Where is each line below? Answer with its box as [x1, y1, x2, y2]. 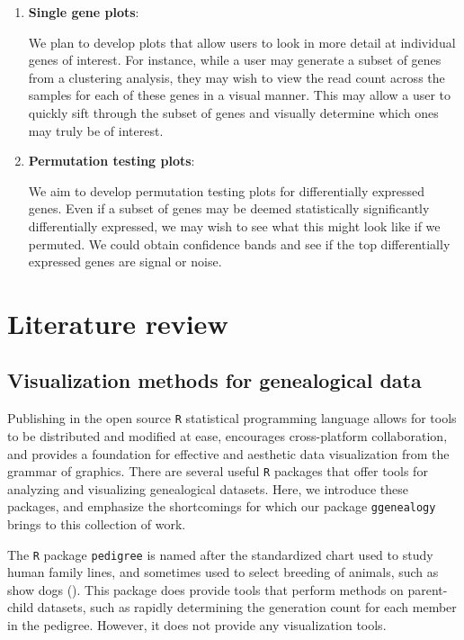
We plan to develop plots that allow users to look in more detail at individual [28, 32, 456, 51]
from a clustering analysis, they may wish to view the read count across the [28, 68, 445, 86]
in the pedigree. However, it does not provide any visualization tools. [7, 616, 387, 635]
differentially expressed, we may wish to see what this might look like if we [28, 216, 441, 235]
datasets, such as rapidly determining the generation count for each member [37, 598, 457, 617]
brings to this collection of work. [7, 515, 186, 534]
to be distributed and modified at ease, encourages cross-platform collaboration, [7, 426, 448, 445]
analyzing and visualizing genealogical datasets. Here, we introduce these [7, 479, 409, 498]
